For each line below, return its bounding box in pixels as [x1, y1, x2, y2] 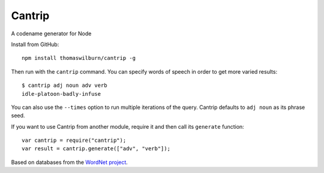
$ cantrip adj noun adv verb [22, 82, 107, 89]
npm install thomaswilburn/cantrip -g [22, 54, 136, 62]
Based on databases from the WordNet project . [11, 159, 128, 166]
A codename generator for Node [11, 30, 92, 37]
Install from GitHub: [11, 41, 59, 48]
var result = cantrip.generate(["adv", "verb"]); [22, 145, 171, 152]
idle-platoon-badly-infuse [22, 90, 101, 97]
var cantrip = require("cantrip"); [22, 137, 127, 144]
